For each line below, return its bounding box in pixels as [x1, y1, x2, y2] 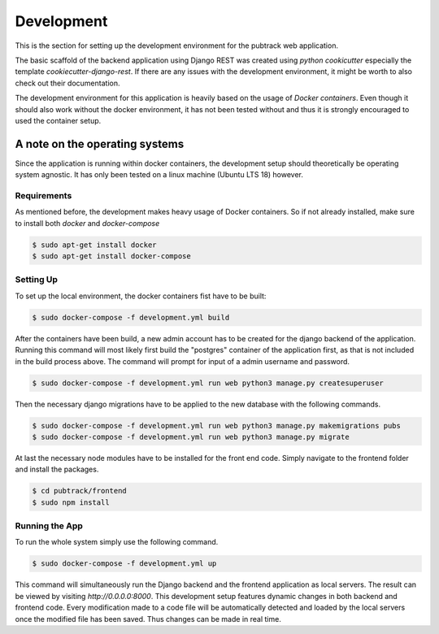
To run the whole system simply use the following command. [15, 537, 219, 547]
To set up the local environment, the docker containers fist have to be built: [15, 291, 267, 301]
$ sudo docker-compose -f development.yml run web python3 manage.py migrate [32, 432, 350, 441]
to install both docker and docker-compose [15, 218, 160, 228]
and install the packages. [15, 464, 99, 475]
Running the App [15, 520, 83, 532]
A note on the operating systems [15, 137, 185, 150]
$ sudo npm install [32, 497, 110, 507]
